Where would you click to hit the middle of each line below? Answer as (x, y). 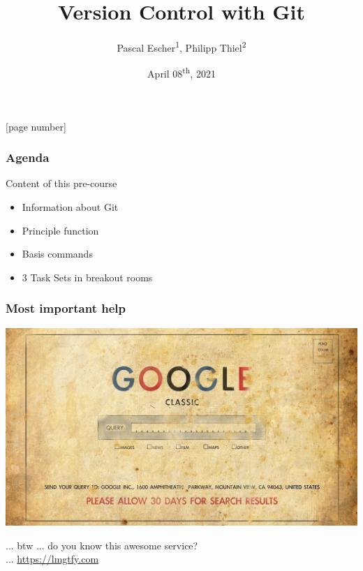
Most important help (66, 308)
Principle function (60, 230)
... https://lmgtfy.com (52, 559)
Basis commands (57, 254)
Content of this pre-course (61, 183)
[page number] (36, 126)
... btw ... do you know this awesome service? (102, 545)
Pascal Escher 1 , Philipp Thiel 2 (181, 46)
